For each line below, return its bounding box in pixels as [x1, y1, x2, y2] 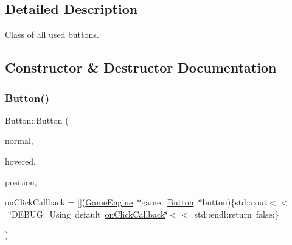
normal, [5, 134, 33, 147]
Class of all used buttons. [5, 28, 99, 41]
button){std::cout [202, 196, 268, 208]
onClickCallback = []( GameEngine [5, 196, 133, 208]
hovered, [5, 154, 36, 167]
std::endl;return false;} [194, 207, 279, 220]
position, [5, 175, 37, 188]
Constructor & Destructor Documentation [5, 58, 277, 77]
